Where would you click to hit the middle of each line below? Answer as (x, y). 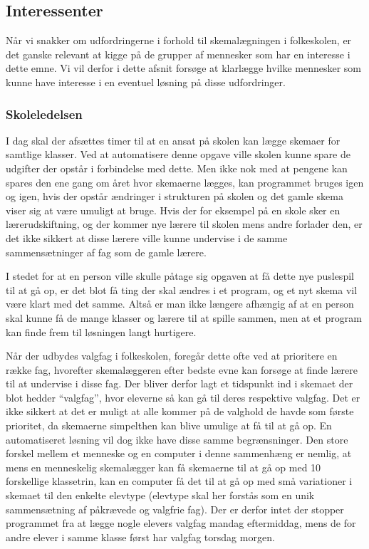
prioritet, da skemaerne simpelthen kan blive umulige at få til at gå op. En (169, 425)
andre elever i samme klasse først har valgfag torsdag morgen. (140, 537)
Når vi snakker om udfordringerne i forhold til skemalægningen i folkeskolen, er (179, 40)
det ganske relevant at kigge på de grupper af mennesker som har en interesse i (178, 54)
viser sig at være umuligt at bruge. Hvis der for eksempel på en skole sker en (173, 210)
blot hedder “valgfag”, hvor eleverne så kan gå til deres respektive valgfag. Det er (183, 397)
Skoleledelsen (44, 114)
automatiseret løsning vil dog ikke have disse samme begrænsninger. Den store (177, 439)
